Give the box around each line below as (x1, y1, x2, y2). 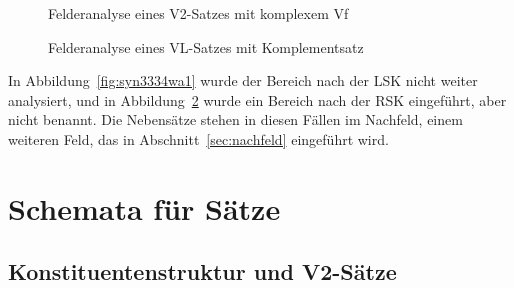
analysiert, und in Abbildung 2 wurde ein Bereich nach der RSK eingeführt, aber (8, 89, 507, 110)
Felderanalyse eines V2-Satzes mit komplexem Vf (48, 3, 349, 23)
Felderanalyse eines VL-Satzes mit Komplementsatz (48, 36, 364, 57)
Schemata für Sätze (8, 187, 281, 228)
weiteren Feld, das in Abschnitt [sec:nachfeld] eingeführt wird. (8, 128, 389, 149)
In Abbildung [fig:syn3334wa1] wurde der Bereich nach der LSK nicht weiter (8, 70, 478, 91)
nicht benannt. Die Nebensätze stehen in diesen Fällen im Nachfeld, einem (8, 109, 463, 130)
